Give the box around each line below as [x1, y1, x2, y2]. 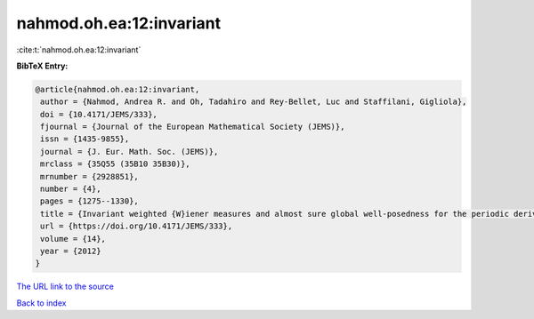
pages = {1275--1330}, [40, 196, 140, 206]
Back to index [16, 298, 67, 308]
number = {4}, [40, 184, 101, 195]
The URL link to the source [16, 281, 115, 292]
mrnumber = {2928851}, [40, 171, 140, 181]
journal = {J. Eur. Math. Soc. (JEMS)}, [40, 147, 219, 156]
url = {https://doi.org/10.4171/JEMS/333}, [40, 221, 233, 231]
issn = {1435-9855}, [40, 134, 130, 144]
